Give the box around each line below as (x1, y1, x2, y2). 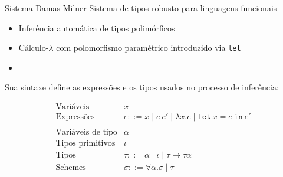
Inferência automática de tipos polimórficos (18, 21, 175, 34)
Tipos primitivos (55, 139, 116, 148)
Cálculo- (18, 41, 49, 54)
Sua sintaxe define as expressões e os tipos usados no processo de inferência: (5, 81, 279, 93)
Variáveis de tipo (55, 128, 117, 137)
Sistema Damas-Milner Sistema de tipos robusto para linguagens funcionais (5, 2, 277, 14)
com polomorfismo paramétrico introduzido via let (56, 41, 241, 54)
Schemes (55, 163, 86, 172)
